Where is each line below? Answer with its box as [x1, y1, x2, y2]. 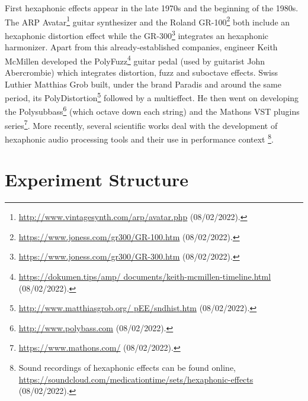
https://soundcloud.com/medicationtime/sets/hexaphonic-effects [18, 373, 254, 385]
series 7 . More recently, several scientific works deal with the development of [5, 117, 278, 131]
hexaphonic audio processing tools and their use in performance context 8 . [5, 131, 274, 145]
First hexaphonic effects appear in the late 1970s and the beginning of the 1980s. [5, 2, 299, 14]
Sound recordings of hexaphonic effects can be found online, [18, 361, 236, 373]
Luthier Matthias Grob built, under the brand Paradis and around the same [5, 77, 281, 90]
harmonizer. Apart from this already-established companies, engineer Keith [5, 41, 278, 53]
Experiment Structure [5, 167, 189, 192]
